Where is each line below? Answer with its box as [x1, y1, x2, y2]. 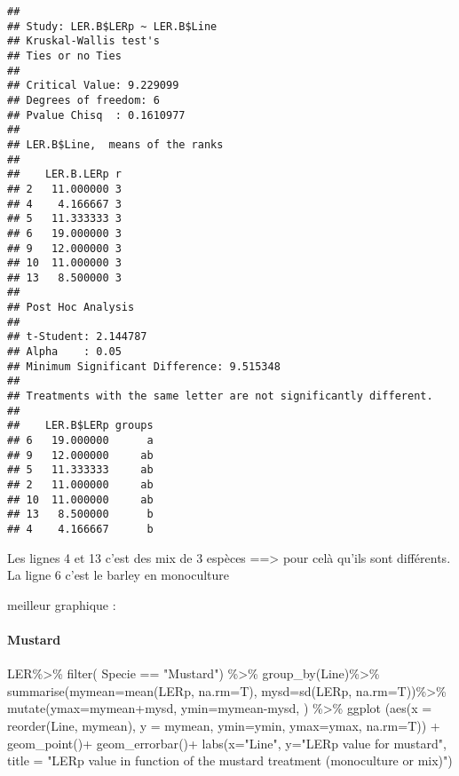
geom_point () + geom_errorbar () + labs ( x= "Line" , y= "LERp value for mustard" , [7, 733, 447, 752]
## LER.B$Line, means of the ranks [7, 138, 224, 151]
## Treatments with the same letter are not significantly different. [7, 390, 433, 403]
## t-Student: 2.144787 [7, 330, 147, 344]
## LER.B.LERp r [7, 168, 122, 181]
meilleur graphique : [7, 595, 116, 614]
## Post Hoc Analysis [7, 301, 135, 314]
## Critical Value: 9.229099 [7, 79, 179, 92]
